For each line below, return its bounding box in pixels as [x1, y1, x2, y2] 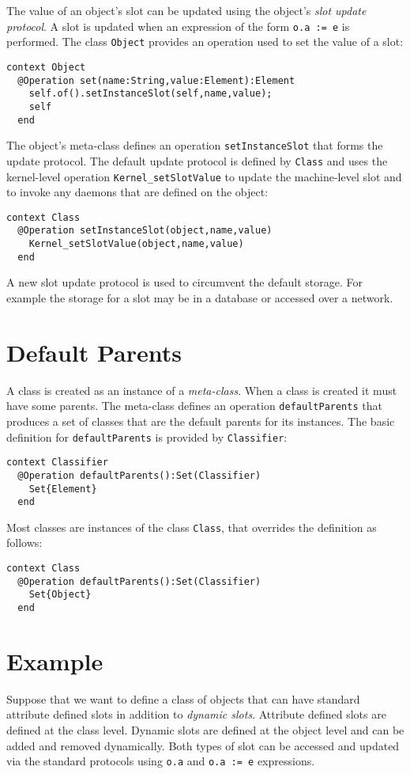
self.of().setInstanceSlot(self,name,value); [28, 88, 273, 100]
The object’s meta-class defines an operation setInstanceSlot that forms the [6, 137, 383, 154]
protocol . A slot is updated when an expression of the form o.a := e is [6, 17, 350, 34]
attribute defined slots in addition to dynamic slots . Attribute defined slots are [6, 706, 386, 723]
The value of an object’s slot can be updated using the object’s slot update [6, 2, 367, 18]
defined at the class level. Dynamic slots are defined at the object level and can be [6, 722, 404, 738]
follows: [6, 534, 43, 551]
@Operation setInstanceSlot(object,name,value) [17, 225, 273, 237]
